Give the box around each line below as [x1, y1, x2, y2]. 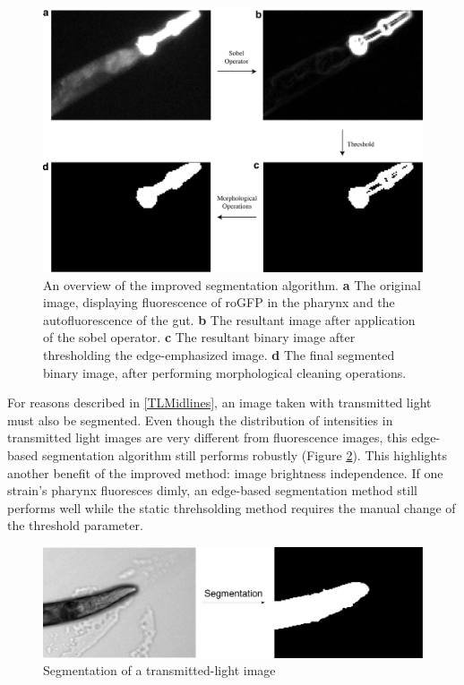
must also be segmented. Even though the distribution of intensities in [7, 410, 393, 429]
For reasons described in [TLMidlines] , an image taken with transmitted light [7, 393, 432, 412]
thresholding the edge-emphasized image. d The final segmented [43, 346, 395, 364]
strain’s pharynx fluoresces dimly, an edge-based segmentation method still [7, 481, 417, 500]
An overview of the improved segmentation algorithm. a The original [43, 275, 421, 294]
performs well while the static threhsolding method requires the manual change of [7, 498, 456, 517]
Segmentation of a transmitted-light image [43, 661, 276, 680]
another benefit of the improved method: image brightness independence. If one [7, 463, 443, 482]
